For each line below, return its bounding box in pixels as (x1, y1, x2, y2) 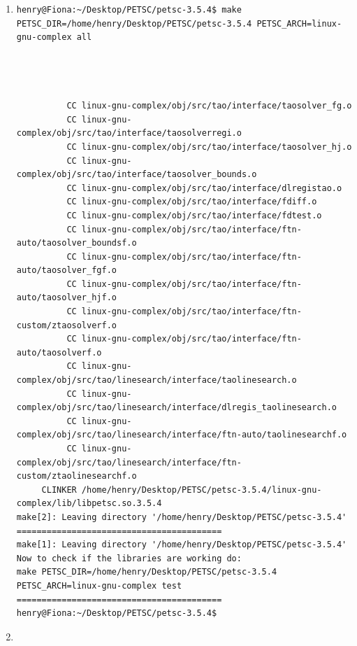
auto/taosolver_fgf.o (16, 265, 117, 276)
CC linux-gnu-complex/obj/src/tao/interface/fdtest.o (66, 210, 322, 220)
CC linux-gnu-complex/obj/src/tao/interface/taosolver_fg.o (66, 101, 352, 111)
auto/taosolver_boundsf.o (16, 238, 137, 248)
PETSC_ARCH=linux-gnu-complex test (16, 580, 182, 591)
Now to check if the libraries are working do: (16, 553, 242, 563)
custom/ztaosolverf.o (16, 320, 117, 330)
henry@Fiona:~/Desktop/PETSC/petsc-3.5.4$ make (16, 5, 242, 15)
